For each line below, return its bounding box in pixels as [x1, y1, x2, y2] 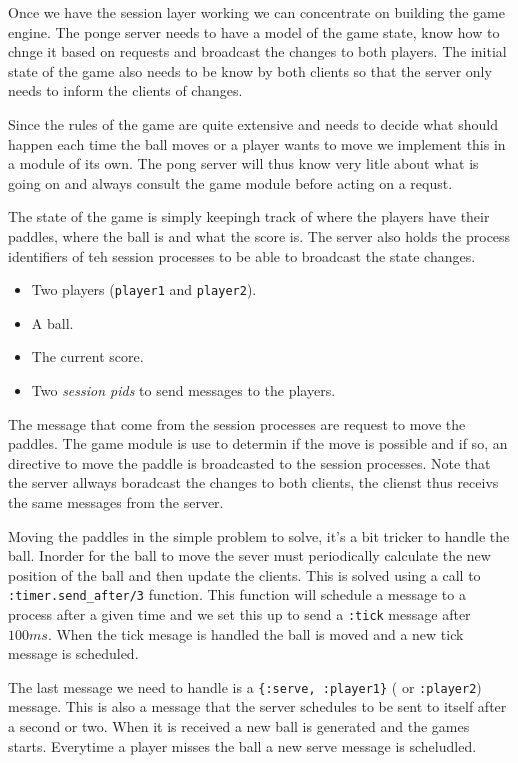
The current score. [31, 346, 144, 367]
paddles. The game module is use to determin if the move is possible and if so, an [8, 433, 508, 454]
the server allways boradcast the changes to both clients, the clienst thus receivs [8, 472, 499, 493]
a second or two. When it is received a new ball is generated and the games [8, 716, 470, 737]
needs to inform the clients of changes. [8, 80, 243, 101]
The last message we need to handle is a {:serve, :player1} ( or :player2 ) [8, 676, 482, 697]
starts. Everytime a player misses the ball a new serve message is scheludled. [8, 735, 477, 756]
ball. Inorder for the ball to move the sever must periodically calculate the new [8, 545, 491, 566]
